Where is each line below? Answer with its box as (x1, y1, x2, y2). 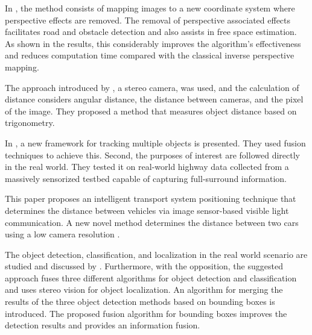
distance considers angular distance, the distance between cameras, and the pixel (5, 93, 304, 105)
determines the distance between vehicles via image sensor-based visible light (5, 204, 289, 216)
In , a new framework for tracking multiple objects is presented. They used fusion (5, 136, 306, 149)
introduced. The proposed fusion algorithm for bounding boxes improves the (5, 307, 287, 319)
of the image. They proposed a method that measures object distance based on (5, 104, 297, 117)
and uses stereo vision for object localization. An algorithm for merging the (5, 283, 283, 296)
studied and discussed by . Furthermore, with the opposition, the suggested (5, 260, 283, 272)
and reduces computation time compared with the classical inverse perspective (5, 49, 294, 61)
